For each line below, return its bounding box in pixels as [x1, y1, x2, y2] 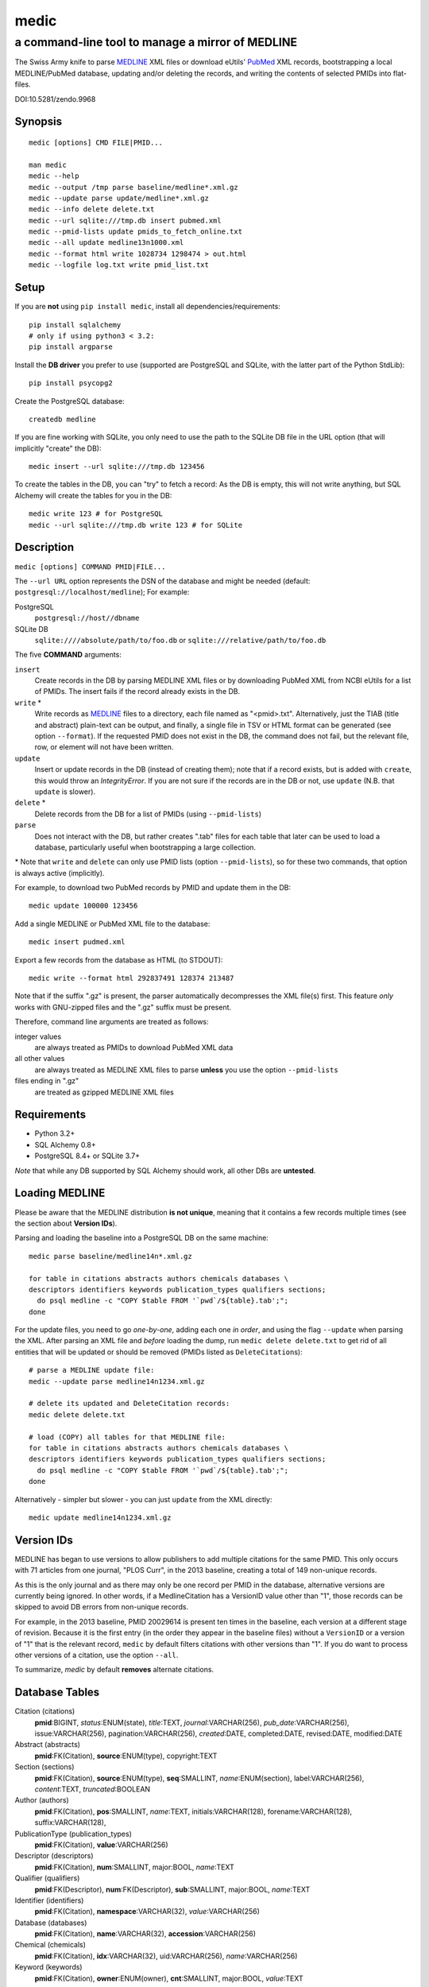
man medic [29, 160, 67, 169]
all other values [14, 1054, 65, 1063]
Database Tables [14, 1686, 100, 1699]
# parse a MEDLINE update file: [29, 1365, 155, 1375]
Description [14, 540, 75, 554]
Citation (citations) [14, 1706, 75, 1716]
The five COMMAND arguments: [14, 650, 122, 660]
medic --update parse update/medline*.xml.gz [29, 193, 210, 203]
